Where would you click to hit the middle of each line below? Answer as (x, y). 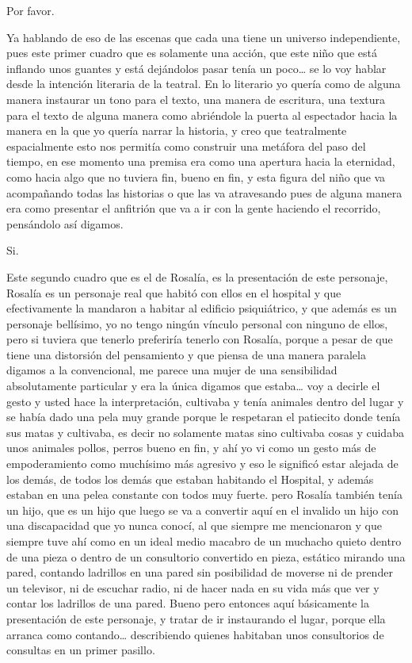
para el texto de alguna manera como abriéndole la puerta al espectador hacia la (202, 115)
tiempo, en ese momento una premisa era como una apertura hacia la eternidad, (201, 161)
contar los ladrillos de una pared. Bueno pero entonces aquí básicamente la (188, 603)
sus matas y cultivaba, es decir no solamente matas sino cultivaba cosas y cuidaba (205, 432)
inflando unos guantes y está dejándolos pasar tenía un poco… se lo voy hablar (196, 68)
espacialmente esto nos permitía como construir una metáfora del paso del (186, 146)
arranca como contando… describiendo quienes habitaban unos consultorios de (195, 634)
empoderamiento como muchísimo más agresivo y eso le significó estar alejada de (202, 464)
